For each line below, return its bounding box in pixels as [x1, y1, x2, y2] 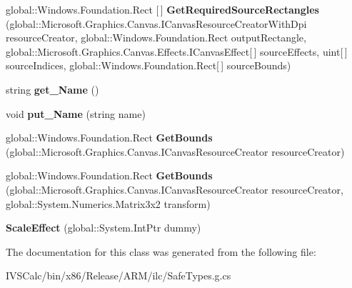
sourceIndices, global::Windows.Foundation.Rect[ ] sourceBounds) [6, 58, 291, 73]
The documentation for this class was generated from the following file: [6, 244, 316, 259]
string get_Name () [6, 81, 99, 96]
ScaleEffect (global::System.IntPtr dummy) [6, 220, 201, 235]
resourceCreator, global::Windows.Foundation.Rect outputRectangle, [6, 30, 306, 45]
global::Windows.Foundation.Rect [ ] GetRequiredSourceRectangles [6, 2, 319, 16]
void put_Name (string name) [6, 106, 146, 121]
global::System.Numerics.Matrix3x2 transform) [6, 196, 211, 211]
